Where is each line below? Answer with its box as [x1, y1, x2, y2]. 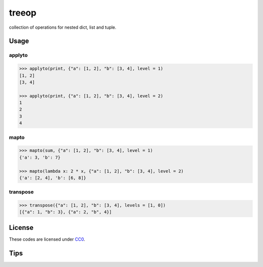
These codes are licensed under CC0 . [9, 236, 85, 242]
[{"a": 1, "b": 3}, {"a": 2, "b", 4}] [19, 210, 112, 215]
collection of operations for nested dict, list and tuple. [9, 24, 116, 30]
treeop [9, 7, 37, 18]
